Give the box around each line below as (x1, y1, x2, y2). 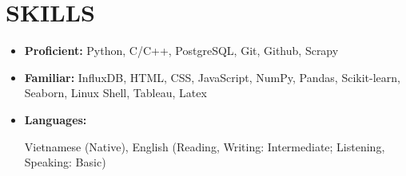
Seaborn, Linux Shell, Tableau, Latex (24, 84, 207, 101)
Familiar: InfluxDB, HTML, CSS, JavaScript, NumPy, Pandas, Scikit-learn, (24, 68, 400, 85)
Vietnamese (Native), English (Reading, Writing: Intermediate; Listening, (24, 138, 385, 154)
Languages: (24, 111, 87, 127)
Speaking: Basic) (24, 154, 106, 170)
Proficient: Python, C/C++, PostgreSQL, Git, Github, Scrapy (24, 42, 339, 59)
